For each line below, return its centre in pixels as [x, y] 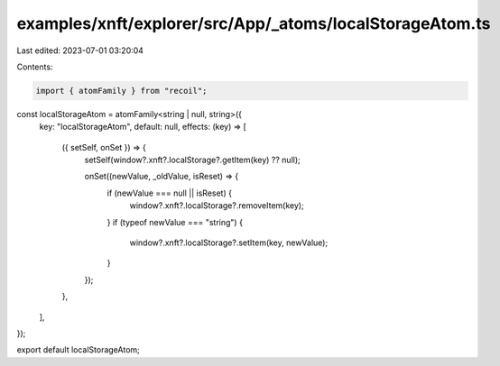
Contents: [35, 67]
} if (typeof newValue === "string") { [175, 222]
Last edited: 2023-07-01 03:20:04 [80, 50]
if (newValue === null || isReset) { [169, 193]
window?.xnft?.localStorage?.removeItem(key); [217, 206]
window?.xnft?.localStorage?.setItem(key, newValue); [229, 242]
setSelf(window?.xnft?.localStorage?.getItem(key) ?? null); [193, 160]
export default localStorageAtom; [78, 350]
